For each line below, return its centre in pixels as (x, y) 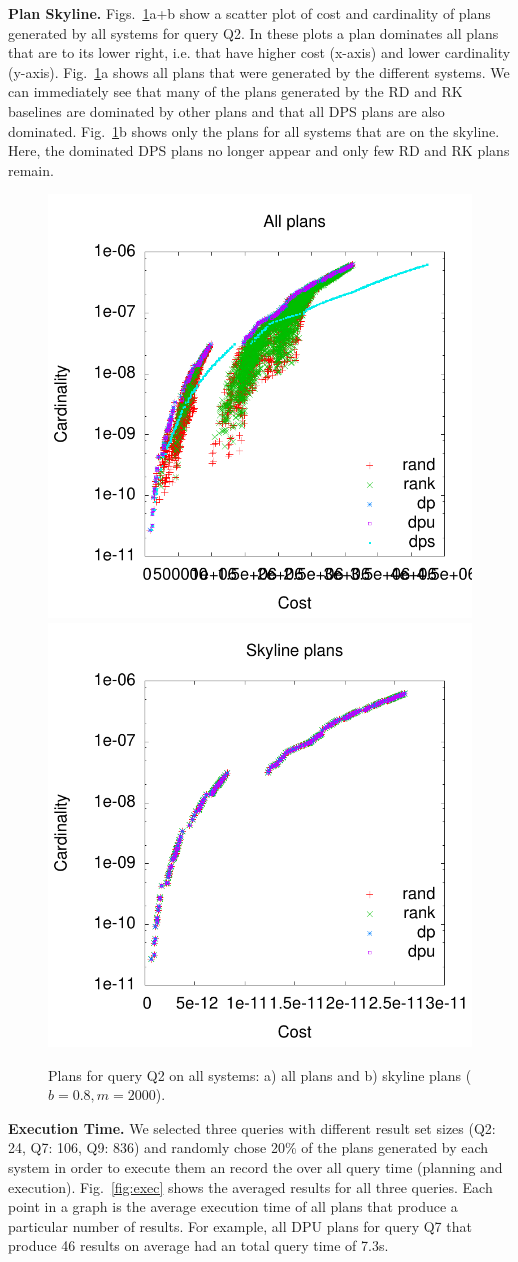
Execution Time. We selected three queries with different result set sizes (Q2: (252, 1127)
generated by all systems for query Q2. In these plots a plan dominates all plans (253, 32)
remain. (31, 169)
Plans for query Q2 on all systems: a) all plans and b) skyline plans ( (260, 1074)
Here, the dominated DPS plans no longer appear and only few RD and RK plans (259, 150)
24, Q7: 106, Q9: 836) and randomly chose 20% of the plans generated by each (248, 1147)
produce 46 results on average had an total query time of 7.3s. (198, 1245)
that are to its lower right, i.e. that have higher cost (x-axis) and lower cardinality (259, 52)
